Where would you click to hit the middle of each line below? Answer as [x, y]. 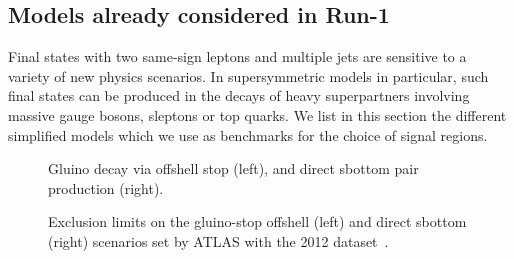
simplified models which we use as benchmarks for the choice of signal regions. [248, 134]
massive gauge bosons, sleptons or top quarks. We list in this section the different [257, 114]
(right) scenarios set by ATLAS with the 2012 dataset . [218, 240]
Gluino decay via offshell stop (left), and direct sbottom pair [233, 168]
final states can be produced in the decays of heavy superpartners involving [239, 95]
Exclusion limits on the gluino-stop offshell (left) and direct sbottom [257, 221]
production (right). [106, 187]
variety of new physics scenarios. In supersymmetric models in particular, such [248, 75]
